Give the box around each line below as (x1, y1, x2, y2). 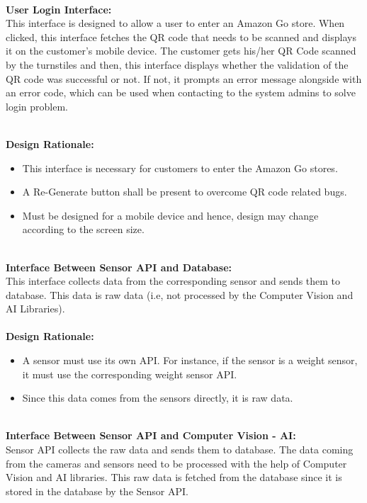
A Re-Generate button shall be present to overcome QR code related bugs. (22, 184, 347, 199)
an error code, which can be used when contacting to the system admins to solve (6, 85, 356, 100)
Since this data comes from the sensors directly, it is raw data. (22, 390, 293, 405)
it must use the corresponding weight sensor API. (22, 366, 237, 381)
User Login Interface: (6, 1, 112, 16)
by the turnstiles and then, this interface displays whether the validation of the (6, 57, 349, 72)
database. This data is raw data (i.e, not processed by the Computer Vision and (6, 287, 354, 302)
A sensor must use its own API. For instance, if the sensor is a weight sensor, (22, 353, 358, 368)
